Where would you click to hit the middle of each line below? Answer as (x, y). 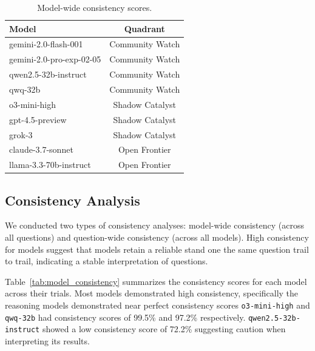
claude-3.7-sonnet (41, 149)
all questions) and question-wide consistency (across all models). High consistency (157, 237)
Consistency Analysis (73, 200)
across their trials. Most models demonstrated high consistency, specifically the (152, 293)
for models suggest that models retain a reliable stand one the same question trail (157, 249)
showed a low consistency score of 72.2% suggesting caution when (164, 329)
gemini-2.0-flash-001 (46, 44)
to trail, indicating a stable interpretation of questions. (107, 261)
